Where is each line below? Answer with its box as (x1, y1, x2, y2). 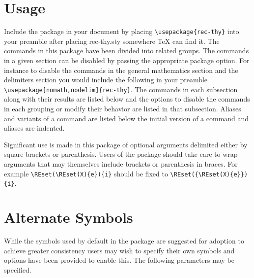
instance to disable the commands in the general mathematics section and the (4, 65, 238, 75)
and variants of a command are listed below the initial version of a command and (4, 113, 249, 123)
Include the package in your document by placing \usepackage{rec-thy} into (4, 26, 239, 36)
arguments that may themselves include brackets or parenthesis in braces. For (4, 158, 238, 169)
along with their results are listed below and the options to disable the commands (4, 94, 250, 104)
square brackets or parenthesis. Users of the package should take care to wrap (4, 149, 238, 159)
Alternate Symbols (4, 207, 133, 227)
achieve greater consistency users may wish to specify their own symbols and (4, 245, 235, 255)
